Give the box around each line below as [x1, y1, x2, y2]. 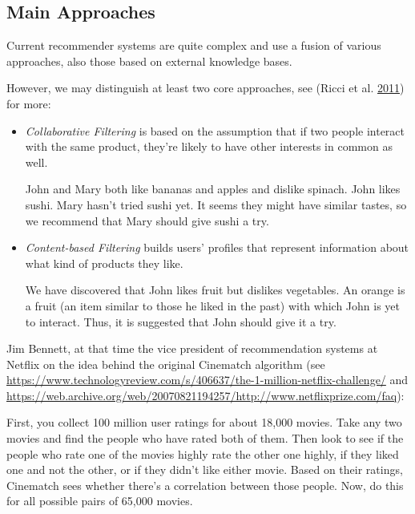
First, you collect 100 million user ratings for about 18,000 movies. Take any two [6, 414, 402, 431]
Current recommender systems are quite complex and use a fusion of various [6, 37, 381, 54]
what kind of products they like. [25, 254, 183, 271]
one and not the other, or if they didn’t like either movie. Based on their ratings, [6, 461, 403, 478]
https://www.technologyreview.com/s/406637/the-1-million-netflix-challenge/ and [6, 371, 409, 388]
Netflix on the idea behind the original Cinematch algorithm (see [6, 355, 325, 372]
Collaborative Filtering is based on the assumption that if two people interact [25, 122, 405, 139]
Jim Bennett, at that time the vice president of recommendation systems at [6, 340, 378, 357]
